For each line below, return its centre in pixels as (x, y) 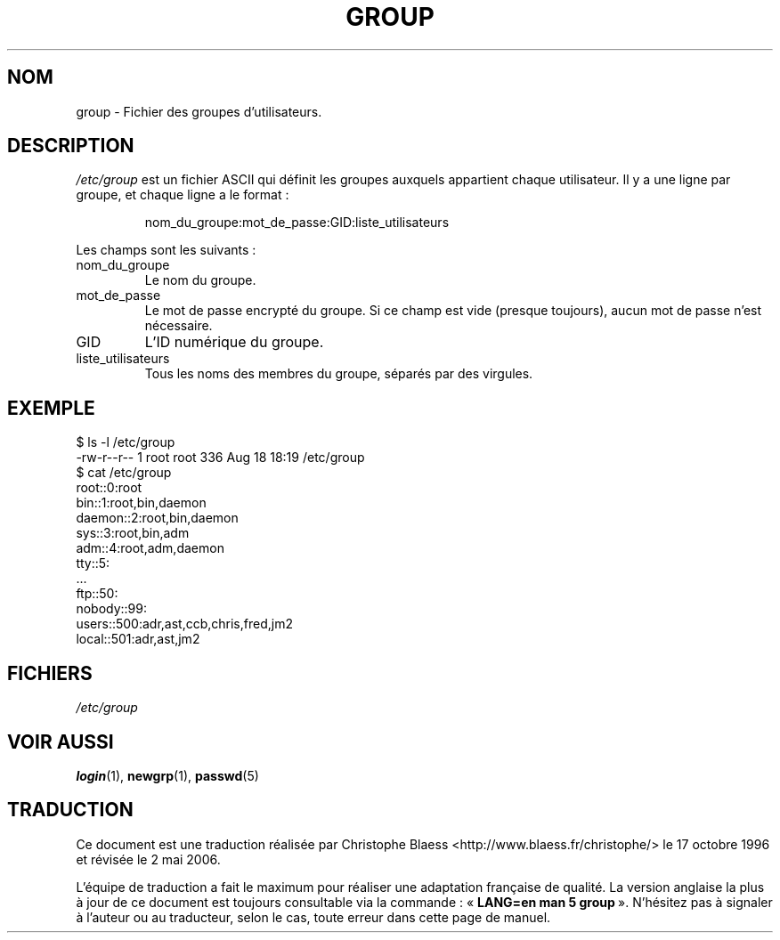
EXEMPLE (51, 408)
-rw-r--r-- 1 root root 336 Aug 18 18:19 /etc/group (220, 458)
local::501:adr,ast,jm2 (138, 639)
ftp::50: (97, 594)
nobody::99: (111, 609)
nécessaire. (179, 326)
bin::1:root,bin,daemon (141, 503)
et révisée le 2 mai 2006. (148, 859)
